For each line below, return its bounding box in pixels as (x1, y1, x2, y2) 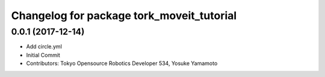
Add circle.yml (26, 43, 63, 50)
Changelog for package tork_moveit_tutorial (11, 9, 237, 22)
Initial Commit (26, 51, 60, 58)
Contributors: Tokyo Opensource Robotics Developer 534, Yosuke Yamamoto (26, 60, 218, 67)
